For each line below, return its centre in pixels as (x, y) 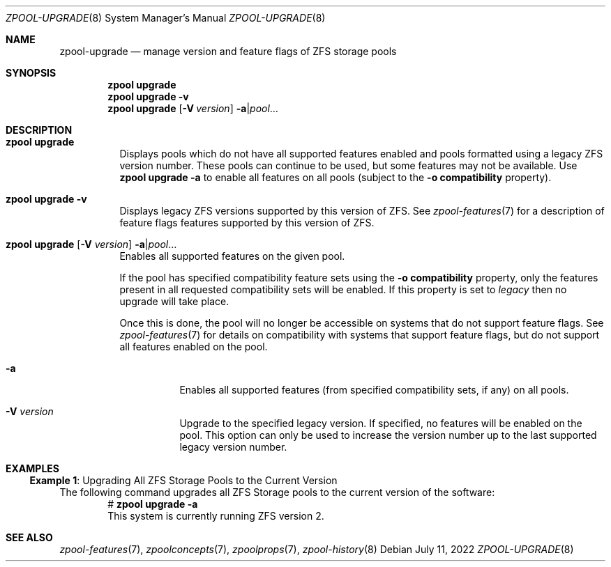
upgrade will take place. (174, 301)
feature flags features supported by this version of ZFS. (247, 223)
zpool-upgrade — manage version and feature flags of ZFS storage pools (228, 51)
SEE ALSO (29, 537)
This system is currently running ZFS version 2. (216, 516)
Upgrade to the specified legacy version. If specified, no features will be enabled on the (381, 423)
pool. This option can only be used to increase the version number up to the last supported (388, 435)
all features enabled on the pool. (194, 347)
